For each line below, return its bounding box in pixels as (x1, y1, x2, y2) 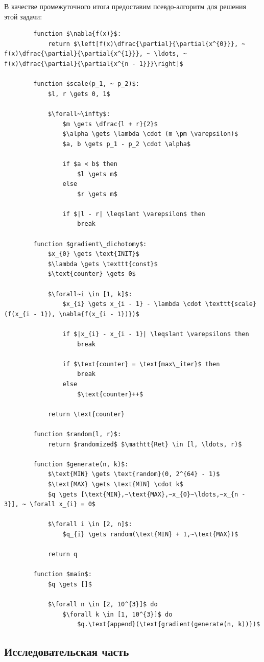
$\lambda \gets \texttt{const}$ (47, 260, 158, 268)
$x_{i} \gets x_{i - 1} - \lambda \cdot (62, 300, 202, 308)
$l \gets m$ (77, 170, 117, 178)
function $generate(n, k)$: (33, 460, 129, 468)
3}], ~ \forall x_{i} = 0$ (4, 501, 95, 508)
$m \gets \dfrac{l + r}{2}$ (62, 120, 158, 128)
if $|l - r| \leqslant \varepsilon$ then (62, 210, 205, 218)
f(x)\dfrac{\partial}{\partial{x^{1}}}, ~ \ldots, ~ (4, 50, 187, 58)
